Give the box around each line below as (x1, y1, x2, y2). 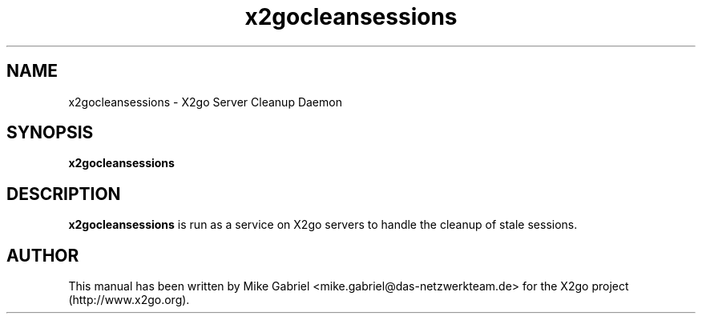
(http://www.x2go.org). (68, 293, 190, 307)
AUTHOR (6, 245, 79, 266)
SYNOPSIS (6, 122, 94, 143)
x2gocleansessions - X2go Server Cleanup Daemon (68, 94, 342, 109)
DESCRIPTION (6, 183, 121, 204)
